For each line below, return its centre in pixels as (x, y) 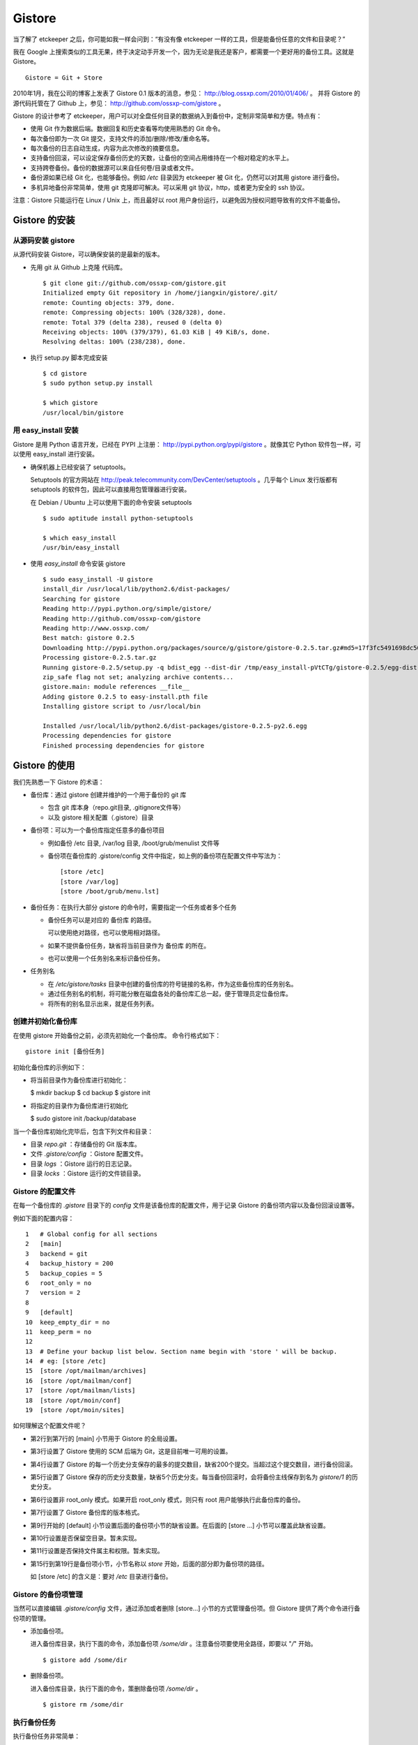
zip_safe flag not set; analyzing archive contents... (138, 677)
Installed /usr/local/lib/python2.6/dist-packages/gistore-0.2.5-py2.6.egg (175, 726)
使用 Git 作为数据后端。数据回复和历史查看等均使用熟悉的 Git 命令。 (127, 128)
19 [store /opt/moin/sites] (75, 1410)
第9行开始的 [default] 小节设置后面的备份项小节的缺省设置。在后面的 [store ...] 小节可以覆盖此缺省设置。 (180, 1525)
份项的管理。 (31, 1618)
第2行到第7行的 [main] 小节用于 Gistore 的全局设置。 (106, 1439)
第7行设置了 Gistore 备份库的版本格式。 (87, 1513)
